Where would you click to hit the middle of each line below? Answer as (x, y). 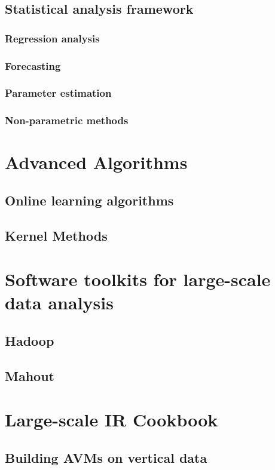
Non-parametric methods (67, 120)
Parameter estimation (58, 93)
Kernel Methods (56, 235)
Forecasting (33, 65)
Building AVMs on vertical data (106, 457)
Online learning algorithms (89, 200)
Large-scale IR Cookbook (111, 420)
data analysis (59, 302)
